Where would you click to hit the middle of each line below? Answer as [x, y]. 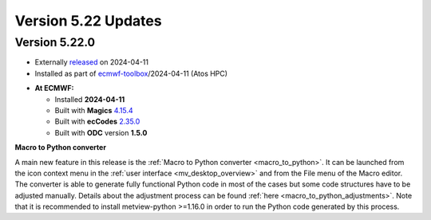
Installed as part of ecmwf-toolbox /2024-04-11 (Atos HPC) [131, 73]
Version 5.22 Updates [89, 21]
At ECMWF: [54, 88]
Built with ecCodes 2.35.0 [97, 122]
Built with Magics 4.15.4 [94, 110]
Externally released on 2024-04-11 [92, 62]
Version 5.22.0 [55, 42]
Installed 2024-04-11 [90, 99]
